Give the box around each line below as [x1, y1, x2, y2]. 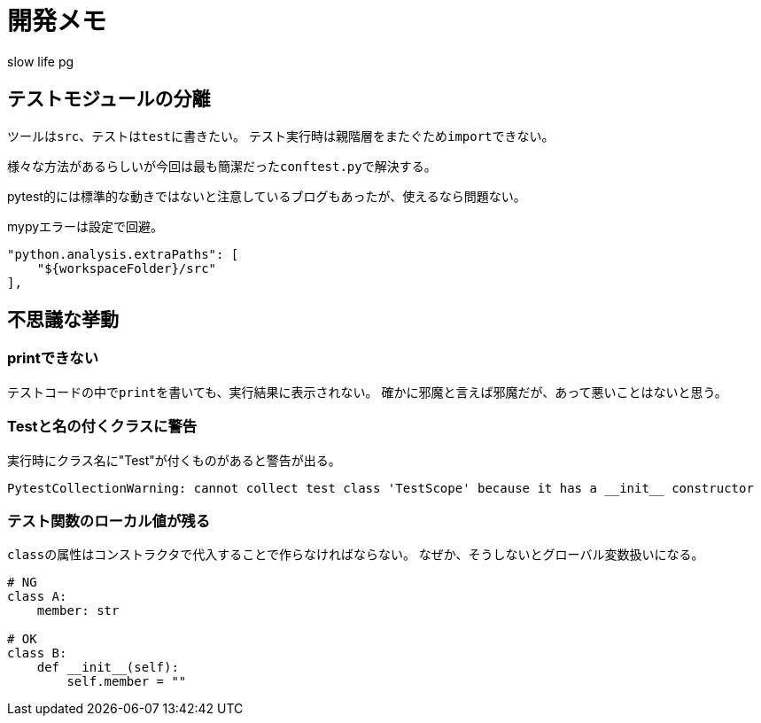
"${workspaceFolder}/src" [36, 260, 217, 276]
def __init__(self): [36, 660, 179, 675]
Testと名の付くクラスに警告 [7, 417, 198, 436]
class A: [7, 589, 67, 604]
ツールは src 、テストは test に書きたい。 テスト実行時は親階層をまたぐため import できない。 [7, 128, 555, 144]
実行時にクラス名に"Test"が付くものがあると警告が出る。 [7, 452, 341, 468]
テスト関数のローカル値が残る [7, 511, 211, 530]
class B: [7, 646, 67, 661]
